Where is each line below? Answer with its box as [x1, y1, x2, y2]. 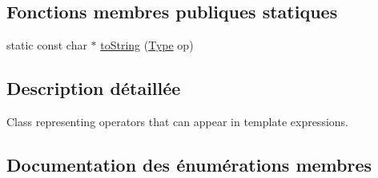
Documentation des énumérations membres [6, 152, 372, 176]
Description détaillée [6, 76, 181, 101]
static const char [6, 37, 87, 53]
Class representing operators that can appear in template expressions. [6, 113, 348, 129]
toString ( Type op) [100, 37, 194, 53]
